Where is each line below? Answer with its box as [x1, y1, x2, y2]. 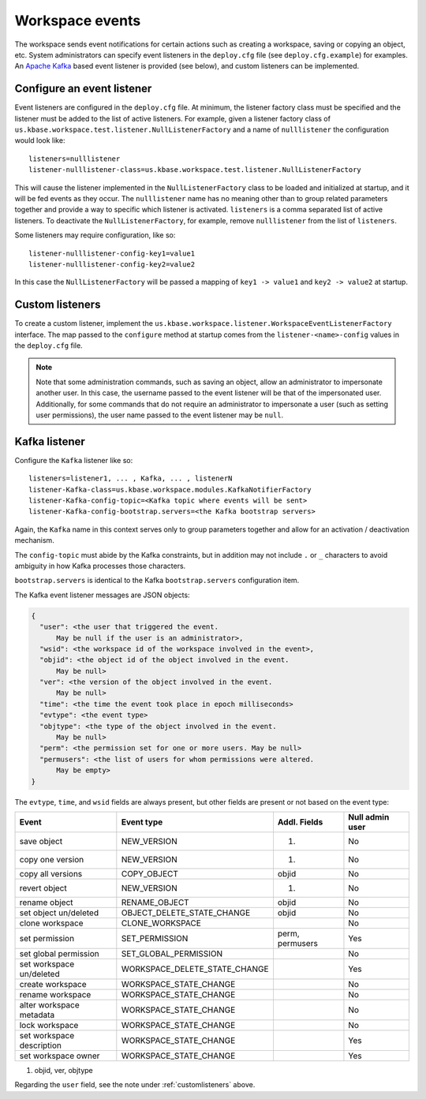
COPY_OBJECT [121, 868, 179, 879]
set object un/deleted [19, 907, 99, 918]
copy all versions [19, 868, 83, 879]
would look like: [14, 136, 65, 145]
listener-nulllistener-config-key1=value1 [28, 249, 196, 258]
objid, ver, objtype [34, 1065, 94, 1075]
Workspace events [14, 12, 141, 29]
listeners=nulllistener [28, 154, 121, 163]
